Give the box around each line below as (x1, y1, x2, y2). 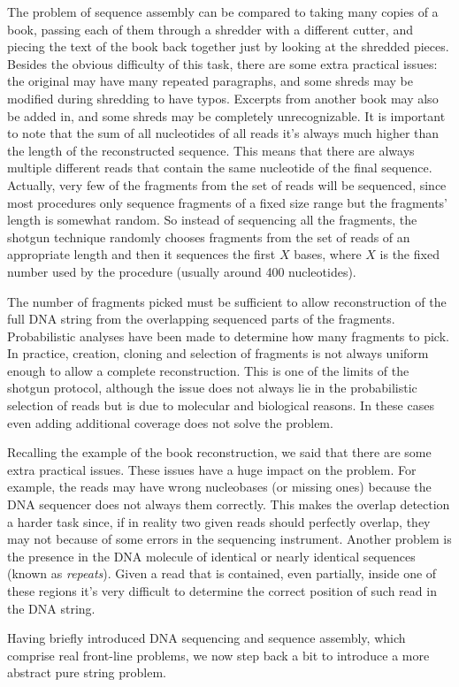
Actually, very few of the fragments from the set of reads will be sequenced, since (7, 175, 447, 194)
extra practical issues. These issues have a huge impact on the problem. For (7, 460, 417, 478)
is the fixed (379, 245, 440, 263)
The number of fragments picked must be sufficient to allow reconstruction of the (7, 292, 447, 310)
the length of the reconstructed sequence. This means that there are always (7, 141, 415, 159)
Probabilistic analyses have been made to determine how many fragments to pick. (7, 326, 449, 345)
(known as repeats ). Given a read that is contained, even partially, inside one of (7, 564, 437, 583)
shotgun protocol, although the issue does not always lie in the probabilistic (7, 378, 417, 397)
